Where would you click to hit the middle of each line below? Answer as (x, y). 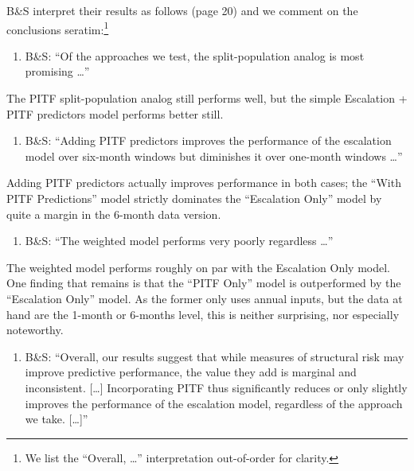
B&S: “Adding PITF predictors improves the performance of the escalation (208, 140)
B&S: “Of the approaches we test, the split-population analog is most (195, 55)
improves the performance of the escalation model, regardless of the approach (214, 403)
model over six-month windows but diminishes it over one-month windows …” (214, 156)
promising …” (57, 71)
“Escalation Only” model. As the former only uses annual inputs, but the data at (205, 298)
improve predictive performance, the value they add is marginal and (191, 372)
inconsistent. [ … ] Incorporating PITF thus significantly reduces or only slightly (216, 387)
